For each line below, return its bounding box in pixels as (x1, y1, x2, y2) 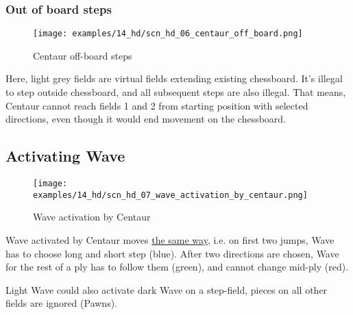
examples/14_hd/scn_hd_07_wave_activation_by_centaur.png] (33, 190, 308, 200)
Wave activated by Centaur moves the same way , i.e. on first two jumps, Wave (5, 232, 334, 247)
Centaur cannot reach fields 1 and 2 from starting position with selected (5, 98, 308, 112)
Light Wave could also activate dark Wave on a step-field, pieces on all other (5, 282, 328, 297)
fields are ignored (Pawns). (5, 296, 117, 310)
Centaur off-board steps (33, 48, 132, 62)
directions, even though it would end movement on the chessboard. (5, 112, 287, 126)
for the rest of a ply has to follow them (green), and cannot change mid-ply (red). (5, 260, 349, 274)
